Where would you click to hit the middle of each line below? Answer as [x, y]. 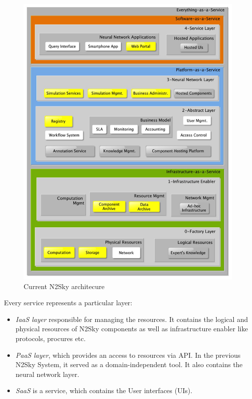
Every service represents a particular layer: [68, 303]
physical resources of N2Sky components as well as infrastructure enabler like [132, 329]
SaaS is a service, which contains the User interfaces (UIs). [104, 390]
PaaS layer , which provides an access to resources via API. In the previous [128, 355]
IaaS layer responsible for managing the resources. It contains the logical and [132, 319]
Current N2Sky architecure [64, 286]
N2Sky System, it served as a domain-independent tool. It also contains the [129, 364]
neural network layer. [47, 374]
